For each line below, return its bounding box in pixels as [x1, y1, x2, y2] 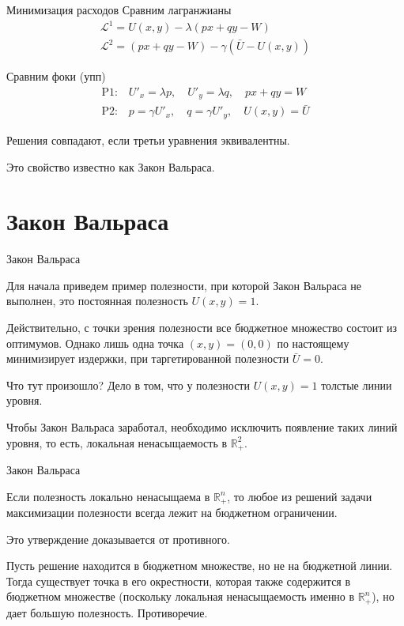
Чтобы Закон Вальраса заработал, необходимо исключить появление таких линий [6, 419, 398, 435]
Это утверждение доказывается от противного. [6, 530, 230, 547]
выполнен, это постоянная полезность [6, 292, 188, 309]
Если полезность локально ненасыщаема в [6, 488, 210, 504]
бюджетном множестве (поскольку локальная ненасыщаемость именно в [6, 588, 355, 605]
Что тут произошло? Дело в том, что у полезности [6, 376, 250, 393]
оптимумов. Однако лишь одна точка [6, 334, 184, 351]
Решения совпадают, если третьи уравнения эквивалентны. [6, 131, 290, 148]
